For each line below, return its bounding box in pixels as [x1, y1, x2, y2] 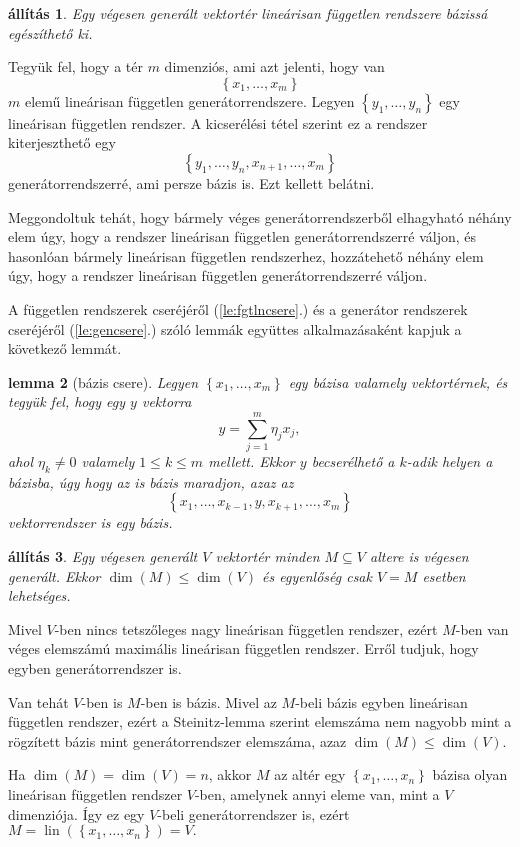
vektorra [141, 391, 192, 412]
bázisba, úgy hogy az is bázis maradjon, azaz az [8, 471, 294, 492]
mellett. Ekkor [208, 451, 295, 472]
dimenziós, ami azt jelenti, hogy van [164, 56, 385, 77]
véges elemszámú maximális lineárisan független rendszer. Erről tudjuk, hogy [8, 638, 479, 659]
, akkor [208, 764, 252, 785]
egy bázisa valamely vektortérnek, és [288, 371, 508, 392]
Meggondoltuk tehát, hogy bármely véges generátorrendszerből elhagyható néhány [8, 206, 512, 227]
